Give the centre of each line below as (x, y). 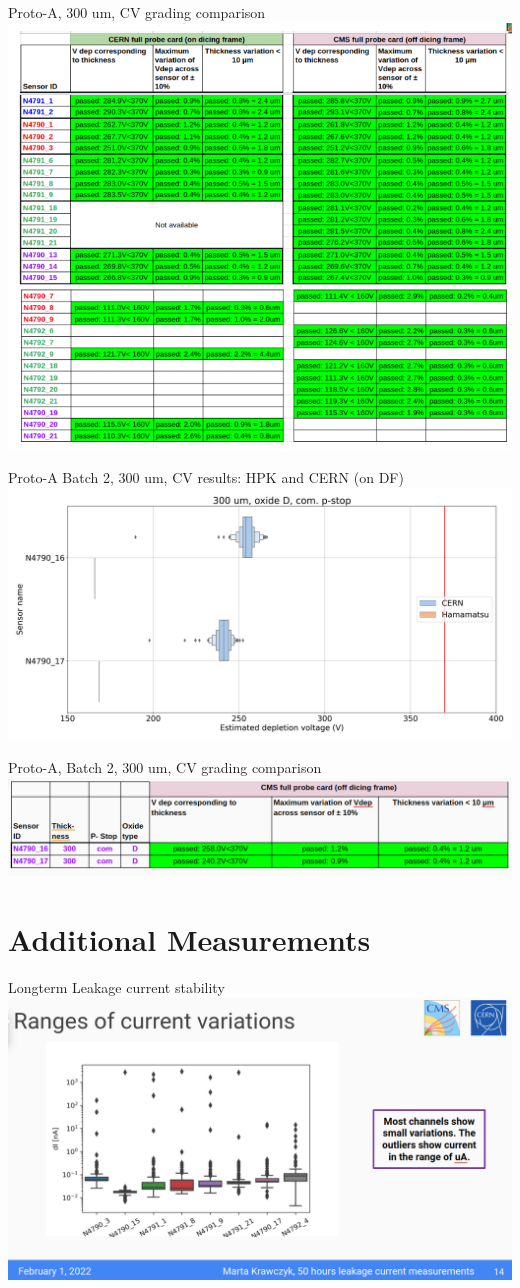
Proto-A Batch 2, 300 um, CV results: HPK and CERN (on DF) (206, 477)
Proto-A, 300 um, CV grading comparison (137, 12)
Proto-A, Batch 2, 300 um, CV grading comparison (165, 767)
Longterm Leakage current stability (116, 986)
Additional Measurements (189, 939)
